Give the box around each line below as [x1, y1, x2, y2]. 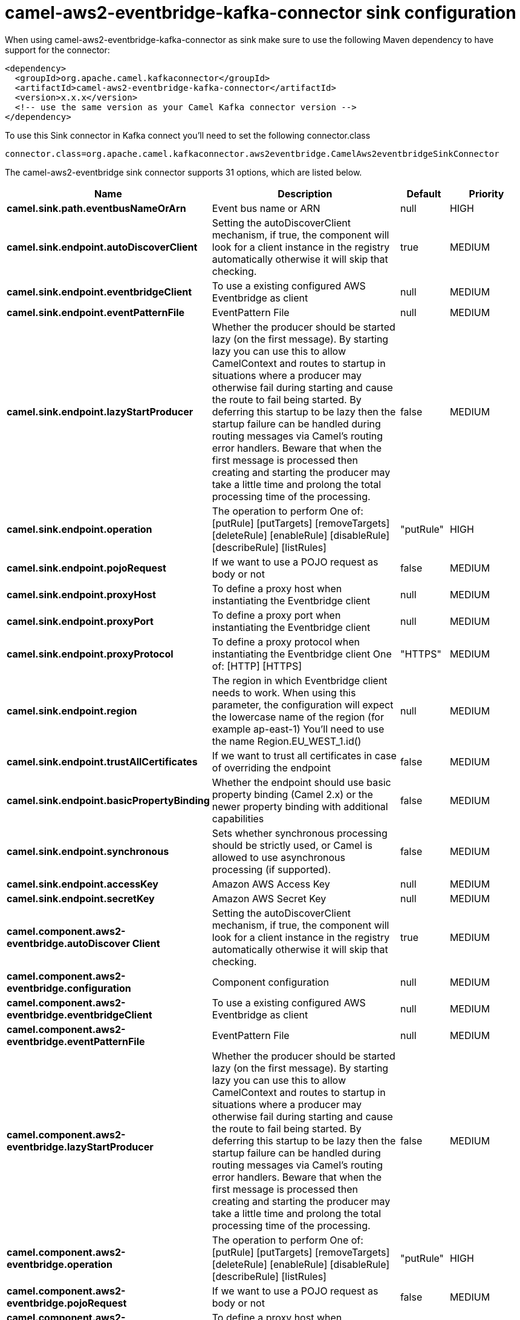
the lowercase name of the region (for [212, 710, 384, 723]
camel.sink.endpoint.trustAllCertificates [7, 755, 198, 768]
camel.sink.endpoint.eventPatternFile [7, 306, 185, 318]
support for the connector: [5, 44, 110, 55]
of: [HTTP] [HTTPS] [212, 659, 302, 672]
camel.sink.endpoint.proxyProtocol [7, 647, 174, 660]
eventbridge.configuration [7, 982, 131, 994]
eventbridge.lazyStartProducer [7, 1140, 154, 1153]
